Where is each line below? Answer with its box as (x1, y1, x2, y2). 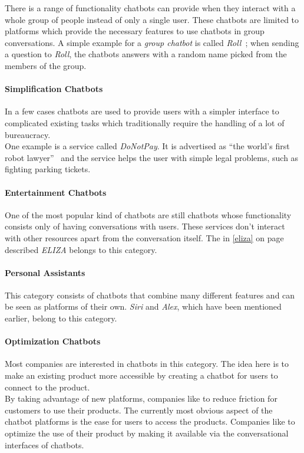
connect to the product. (5, 380, 90, 393)
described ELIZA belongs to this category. (5, 243, 157, 255)
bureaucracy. (5, 128, 51, 140)
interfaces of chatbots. (5, 438, 84, 451)
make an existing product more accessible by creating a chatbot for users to (5, 369, 278, 382)
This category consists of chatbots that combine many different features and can (5, 288, 295, 301)
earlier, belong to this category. (5, 312, 117, 324)
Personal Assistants (5, 266, 85, 278)
